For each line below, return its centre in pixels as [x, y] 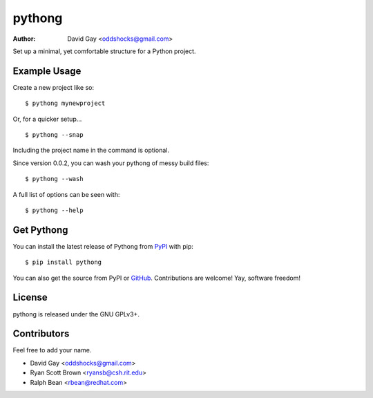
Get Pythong [40, 230]
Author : [24, 39]
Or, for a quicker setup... [47, 119]
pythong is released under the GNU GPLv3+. [76, 314]
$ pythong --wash [54, 179]
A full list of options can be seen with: [66, 194]
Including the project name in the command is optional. [91, 150]
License [30, 297]
